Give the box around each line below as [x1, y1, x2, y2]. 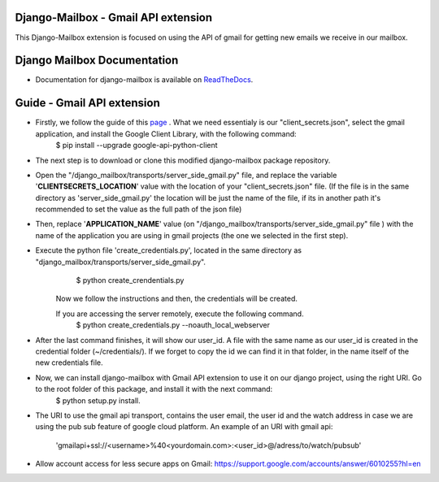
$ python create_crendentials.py [76, 276, 185, 285]
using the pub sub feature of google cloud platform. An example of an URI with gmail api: [35, 422, 333, 432]
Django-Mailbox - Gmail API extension [15, 11, 213, 24]
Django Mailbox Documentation [15, 54, 179, 67]
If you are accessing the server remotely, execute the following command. [55, 309, 304, 319]
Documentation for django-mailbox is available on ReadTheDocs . [35, 75, 254, 85]
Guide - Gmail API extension [15, 96, 160, 110]
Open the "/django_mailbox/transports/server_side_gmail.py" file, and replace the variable [35, 170, 337, 180]
